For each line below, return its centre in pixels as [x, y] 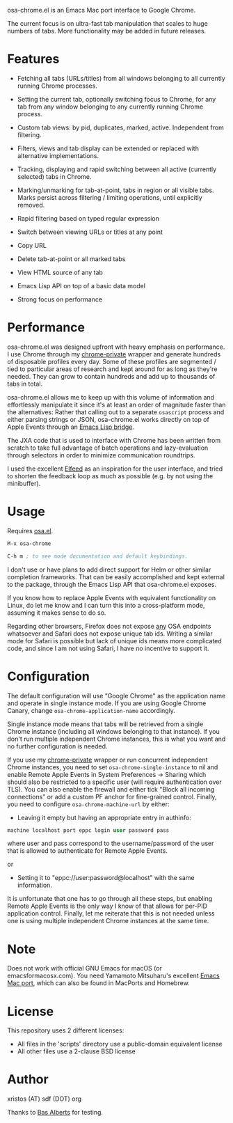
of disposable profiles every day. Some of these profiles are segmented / [112, 361]
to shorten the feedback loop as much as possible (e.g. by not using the [110, 476]
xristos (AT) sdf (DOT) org [45, 1099]
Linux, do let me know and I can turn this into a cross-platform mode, [106, 605]
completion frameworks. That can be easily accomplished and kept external [116, 576]
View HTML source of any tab [60, 272]
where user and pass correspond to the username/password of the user [111, 843]
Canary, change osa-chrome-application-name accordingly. [91, 710]
